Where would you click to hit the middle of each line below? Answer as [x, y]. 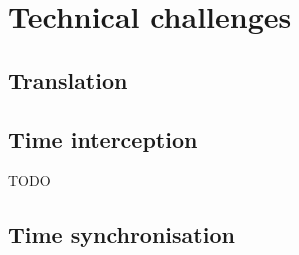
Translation [68, 79]
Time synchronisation [121, 234]
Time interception [103, 138]
